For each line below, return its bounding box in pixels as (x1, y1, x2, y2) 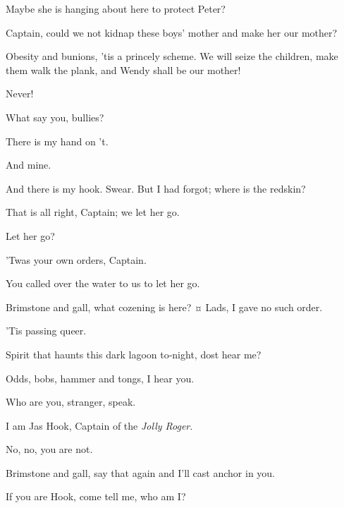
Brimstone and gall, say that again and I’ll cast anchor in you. (6, 465, 276, 480)
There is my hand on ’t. (6, 133, 109, 148)
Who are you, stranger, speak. (6, 394, 136, 409)
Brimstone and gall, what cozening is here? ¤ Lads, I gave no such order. (6, 299, 323, 314)
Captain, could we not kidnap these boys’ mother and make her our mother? (6, 25, 338, 40)
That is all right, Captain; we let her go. (6, 205, 180, 219)
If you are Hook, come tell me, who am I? (6, 489, 186, 504)
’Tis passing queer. (6, 323, 87, 338)
